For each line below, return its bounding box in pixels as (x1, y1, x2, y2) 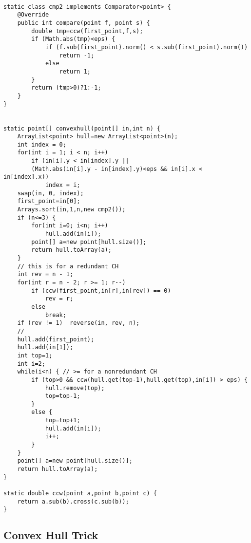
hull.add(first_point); (17, 336, 95, 343)
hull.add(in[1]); (17, 344, 74, 351)
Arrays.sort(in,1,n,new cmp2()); (17, 206, 126, 213)
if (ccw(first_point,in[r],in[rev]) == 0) (31, 287, 171, 294)
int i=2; (17, 360, 45, 367)
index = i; (45, 182, 80, 189)
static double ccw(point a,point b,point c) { (3, 490, 157, 497)
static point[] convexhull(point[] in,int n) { (3, 125, 161, 132)
